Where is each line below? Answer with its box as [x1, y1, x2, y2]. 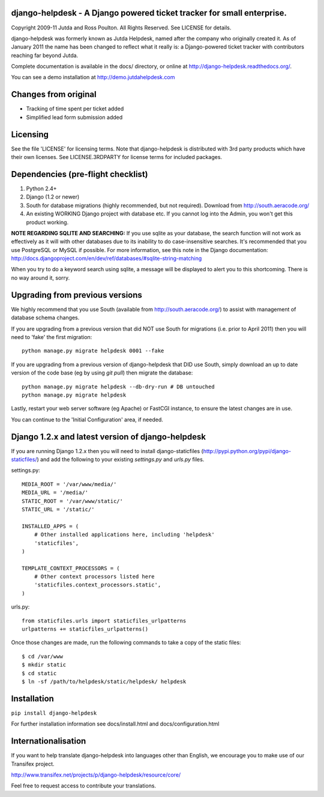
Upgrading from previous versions [11, 290, 142, 300]
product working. [26, 218, 69, 226]
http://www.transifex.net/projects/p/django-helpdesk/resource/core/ [11, 771, 181, 778]
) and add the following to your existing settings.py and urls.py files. [37, 456, 205, 463]
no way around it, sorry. [11, 274, 70, 281]
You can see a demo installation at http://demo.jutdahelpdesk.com [11, 74, 175, 81]
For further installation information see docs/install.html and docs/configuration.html [11, 720, 220, 727]
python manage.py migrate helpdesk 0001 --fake [22, 347, 164, 354]
